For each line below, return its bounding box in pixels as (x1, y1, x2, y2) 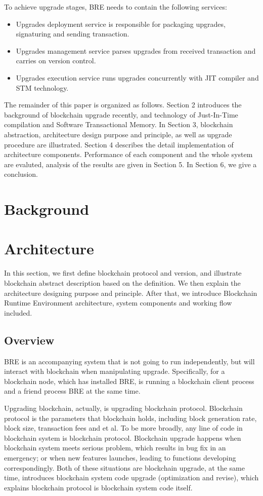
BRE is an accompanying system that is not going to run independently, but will (4, 356, 255, 366)
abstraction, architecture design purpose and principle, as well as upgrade (4, 129, 232, 139)
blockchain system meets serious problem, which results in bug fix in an (4, 442, 226, 453)
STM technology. (16, 82, 69, 93)
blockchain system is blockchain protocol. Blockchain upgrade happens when (4, 432, 241, 443)
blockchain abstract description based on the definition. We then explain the (4, 278, 241, 288)
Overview (4, 332, 55, 348)
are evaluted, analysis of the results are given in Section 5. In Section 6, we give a (4, 159, 257, 169)
